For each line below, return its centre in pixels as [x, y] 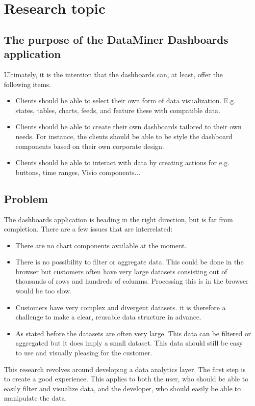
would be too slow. [44, 291]
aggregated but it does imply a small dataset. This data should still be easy [129, 343]
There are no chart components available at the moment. [101, 245]
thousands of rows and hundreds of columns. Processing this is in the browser [132, 281]
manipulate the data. [36, 398]
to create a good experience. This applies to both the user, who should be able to [126, 379]
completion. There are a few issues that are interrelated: [88, 229]
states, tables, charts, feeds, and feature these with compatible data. [118, 110]
